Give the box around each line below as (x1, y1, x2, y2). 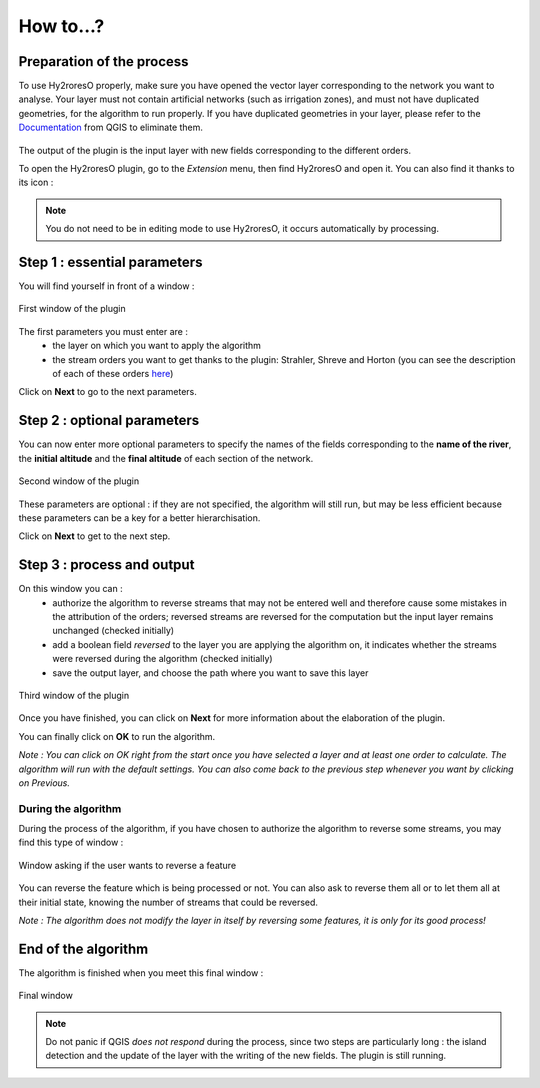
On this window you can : (18, 583, 124, 595)
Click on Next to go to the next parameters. (18, 386, 197, 398)
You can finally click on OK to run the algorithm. (18, 730, 216, 742)
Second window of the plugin (18, 475, 140, 487)
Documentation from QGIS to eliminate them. (18, 121, 204, 134)
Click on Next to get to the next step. (18, 530, 171, 542)
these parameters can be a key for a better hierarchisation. (18, 511, 261, 524)
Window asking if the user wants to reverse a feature (18, 859, 237, 871)
